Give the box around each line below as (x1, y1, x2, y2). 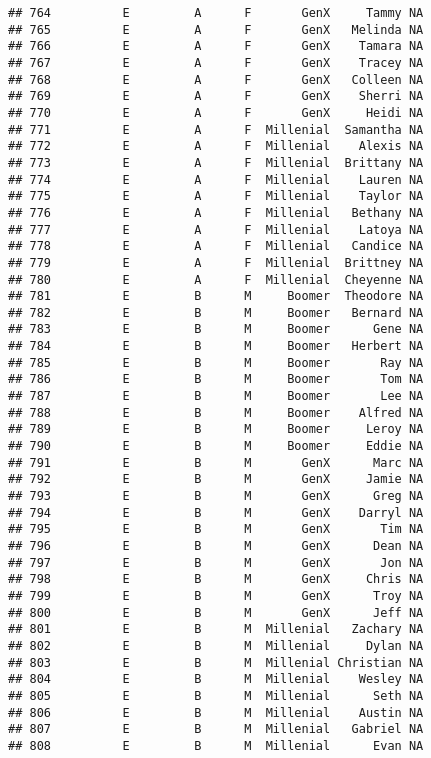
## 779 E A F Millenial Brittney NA (8, 255, 424, 270)
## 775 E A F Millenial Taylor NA (8, 189, 424, 204)
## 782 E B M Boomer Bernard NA (8, 305, 424, 320)
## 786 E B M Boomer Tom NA (8, 372, 424, 387)
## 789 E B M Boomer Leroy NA (8, 422, 424, 437)
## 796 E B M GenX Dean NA (8, 539, 424, 553)
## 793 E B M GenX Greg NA (8, 489, 424, 504)
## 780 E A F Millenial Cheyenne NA (8, 272, 424, 287)
